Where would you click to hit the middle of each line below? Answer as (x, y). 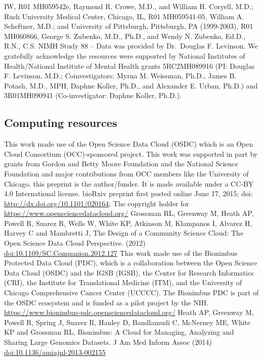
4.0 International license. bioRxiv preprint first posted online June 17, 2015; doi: (128, 193)
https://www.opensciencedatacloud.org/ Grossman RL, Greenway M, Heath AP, (129, 213)
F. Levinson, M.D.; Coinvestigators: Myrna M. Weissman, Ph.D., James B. (120, 76)
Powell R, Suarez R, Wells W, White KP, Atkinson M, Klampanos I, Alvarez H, (128, 223)
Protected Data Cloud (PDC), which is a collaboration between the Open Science (131, 263)
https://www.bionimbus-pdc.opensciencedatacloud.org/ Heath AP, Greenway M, (129, 312)
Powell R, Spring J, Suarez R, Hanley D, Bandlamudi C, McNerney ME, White (127, 322)
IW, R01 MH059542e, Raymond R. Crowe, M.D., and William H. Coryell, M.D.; (129, 6)
